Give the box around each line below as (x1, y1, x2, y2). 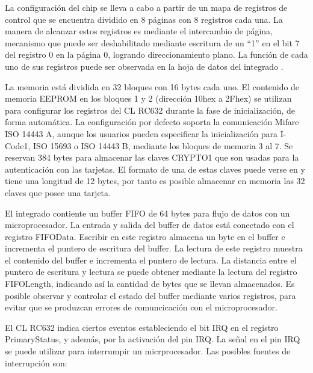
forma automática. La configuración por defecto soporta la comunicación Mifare (5, 116, 299, 128)
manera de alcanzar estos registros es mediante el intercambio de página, (5, 25, 273, 37)
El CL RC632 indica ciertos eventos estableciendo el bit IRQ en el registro (5, 321, 279, 333)
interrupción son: (5, 356, 67, 369)
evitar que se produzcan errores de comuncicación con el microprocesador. (5, 301, 277, 313)
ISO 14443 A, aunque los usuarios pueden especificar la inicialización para (5, 127, 278, 140)
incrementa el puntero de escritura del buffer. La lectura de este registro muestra (5, 242, 303, 254)
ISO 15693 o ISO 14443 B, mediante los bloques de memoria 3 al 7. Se (33, 139, 293, 152)
